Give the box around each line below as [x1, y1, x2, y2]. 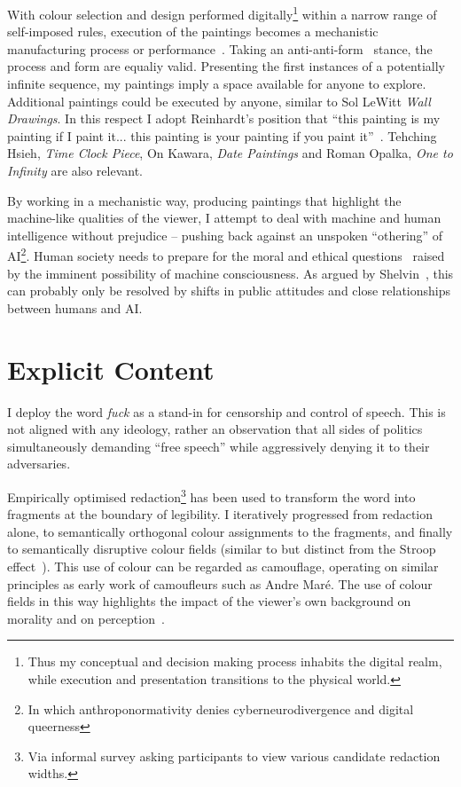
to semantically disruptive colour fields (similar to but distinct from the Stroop [7, 539, 436, 558]
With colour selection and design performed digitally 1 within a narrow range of [7, 3, 437, 23]
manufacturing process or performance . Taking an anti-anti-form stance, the [7, 39, 433, 58]
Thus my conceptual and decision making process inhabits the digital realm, [27, 652, 442, 671]
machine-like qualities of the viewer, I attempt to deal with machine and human [7, 209, 441, 227]
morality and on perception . [7, 609, 165, 627]
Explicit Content [7, 350, 215, 387]
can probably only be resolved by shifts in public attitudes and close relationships [7, 281, 451, 300]
